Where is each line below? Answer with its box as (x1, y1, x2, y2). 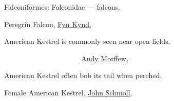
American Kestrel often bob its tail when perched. (4, 70, 162, 81)
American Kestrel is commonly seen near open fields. (4, 36, 170, 46)
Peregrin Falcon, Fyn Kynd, (4, 18, 91, 29)
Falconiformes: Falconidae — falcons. (4, 2, 121, 12)
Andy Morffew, (81, 53, 129, 63)
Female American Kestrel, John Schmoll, (4, 87, 132, 97)
